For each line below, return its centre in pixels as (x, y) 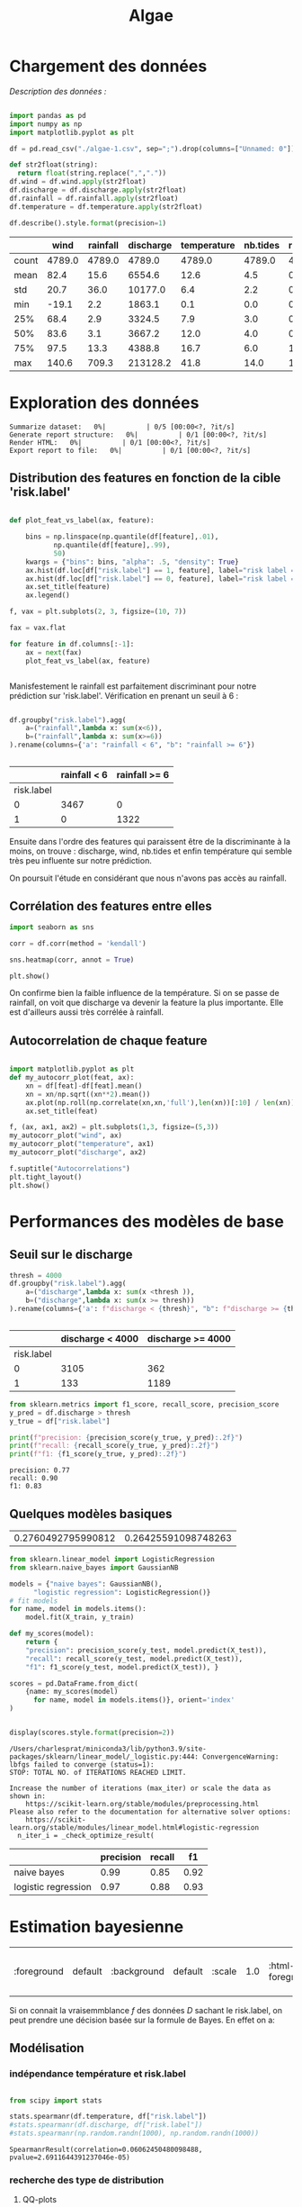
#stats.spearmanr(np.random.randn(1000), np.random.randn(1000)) (134, 2134)
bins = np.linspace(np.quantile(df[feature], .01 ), (122, 537)
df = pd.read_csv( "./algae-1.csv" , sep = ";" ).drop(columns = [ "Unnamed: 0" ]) (152, 149)
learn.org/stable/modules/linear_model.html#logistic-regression (134, 1827)
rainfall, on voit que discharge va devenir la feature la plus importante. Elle (147, 1003)
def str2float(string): (54, 165)
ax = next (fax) (54, 652)
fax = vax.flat (38, 628)
